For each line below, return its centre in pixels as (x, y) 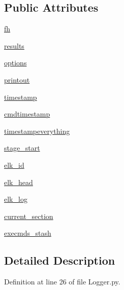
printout (17, 79)
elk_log (16, 199)
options (15, 63)
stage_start (22, 148)
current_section (29, 216)
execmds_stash (28, 233)
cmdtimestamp (27, 114)
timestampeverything (37, 131)
